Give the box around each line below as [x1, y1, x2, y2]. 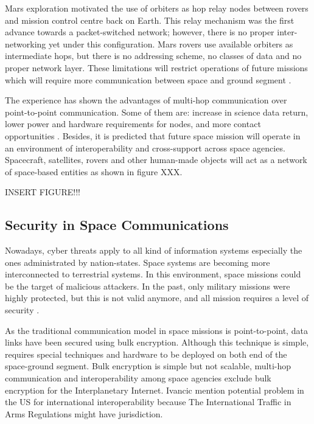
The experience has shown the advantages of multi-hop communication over [5, 94, 287, 106]
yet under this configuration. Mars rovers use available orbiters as [48, 37, 293, 50]
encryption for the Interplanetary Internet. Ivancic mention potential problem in [5, 383, 304, 396]
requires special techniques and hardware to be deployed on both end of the [5, 347, 287, 360]
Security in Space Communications [5, 215, 229, 234]
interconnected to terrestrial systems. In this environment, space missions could [5, 268, 301, 280]
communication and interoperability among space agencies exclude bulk [5, 372, 271, 384]
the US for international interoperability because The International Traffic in [5, 395, 291, 408]
